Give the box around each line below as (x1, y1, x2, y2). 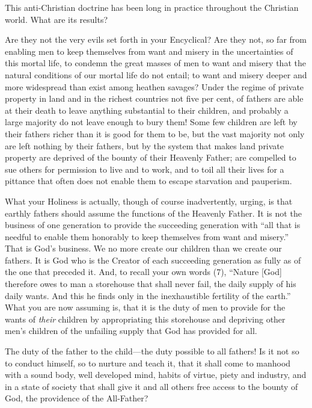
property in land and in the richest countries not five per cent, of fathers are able (5, 92, 304, 105)
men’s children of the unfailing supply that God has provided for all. (5, 324, 257, 337)
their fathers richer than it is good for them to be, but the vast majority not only (5, 127, 305, 140)
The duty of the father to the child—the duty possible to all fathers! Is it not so (5, 345, 299, 357)
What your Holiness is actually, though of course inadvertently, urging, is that (5, 194, 293, 207)
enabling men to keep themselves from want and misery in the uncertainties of (5, 45, 293, 57)
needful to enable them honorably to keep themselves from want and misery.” (5, 230, 289, 243)
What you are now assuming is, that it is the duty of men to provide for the (5, 301, 286, 314)
